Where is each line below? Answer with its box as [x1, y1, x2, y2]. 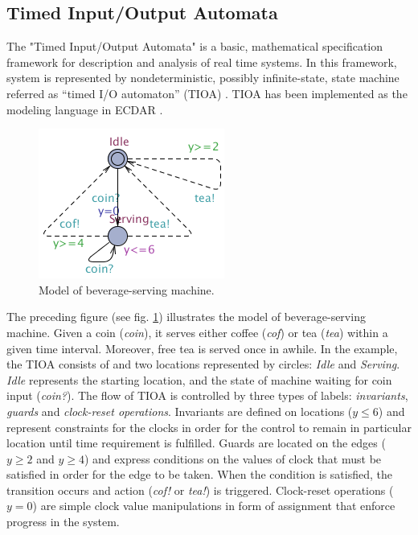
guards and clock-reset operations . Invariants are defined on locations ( [6, 402, 353, 419]
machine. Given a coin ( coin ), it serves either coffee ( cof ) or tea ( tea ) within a [6, 323, 388, 340]
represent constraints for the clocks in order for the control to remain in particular [6, 418, 412, 435]
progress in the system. [6, 513, 120, 530]
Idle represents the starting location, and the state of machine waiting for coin [6, 371, 392, 388]
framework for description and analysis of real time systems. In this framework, [6, 53, 397, 70]
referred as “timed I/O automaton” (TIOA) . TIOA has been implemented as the [6, 84, 408, 101]
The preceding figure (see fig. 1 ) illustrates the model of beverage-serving [6, 308, 366, 325]
